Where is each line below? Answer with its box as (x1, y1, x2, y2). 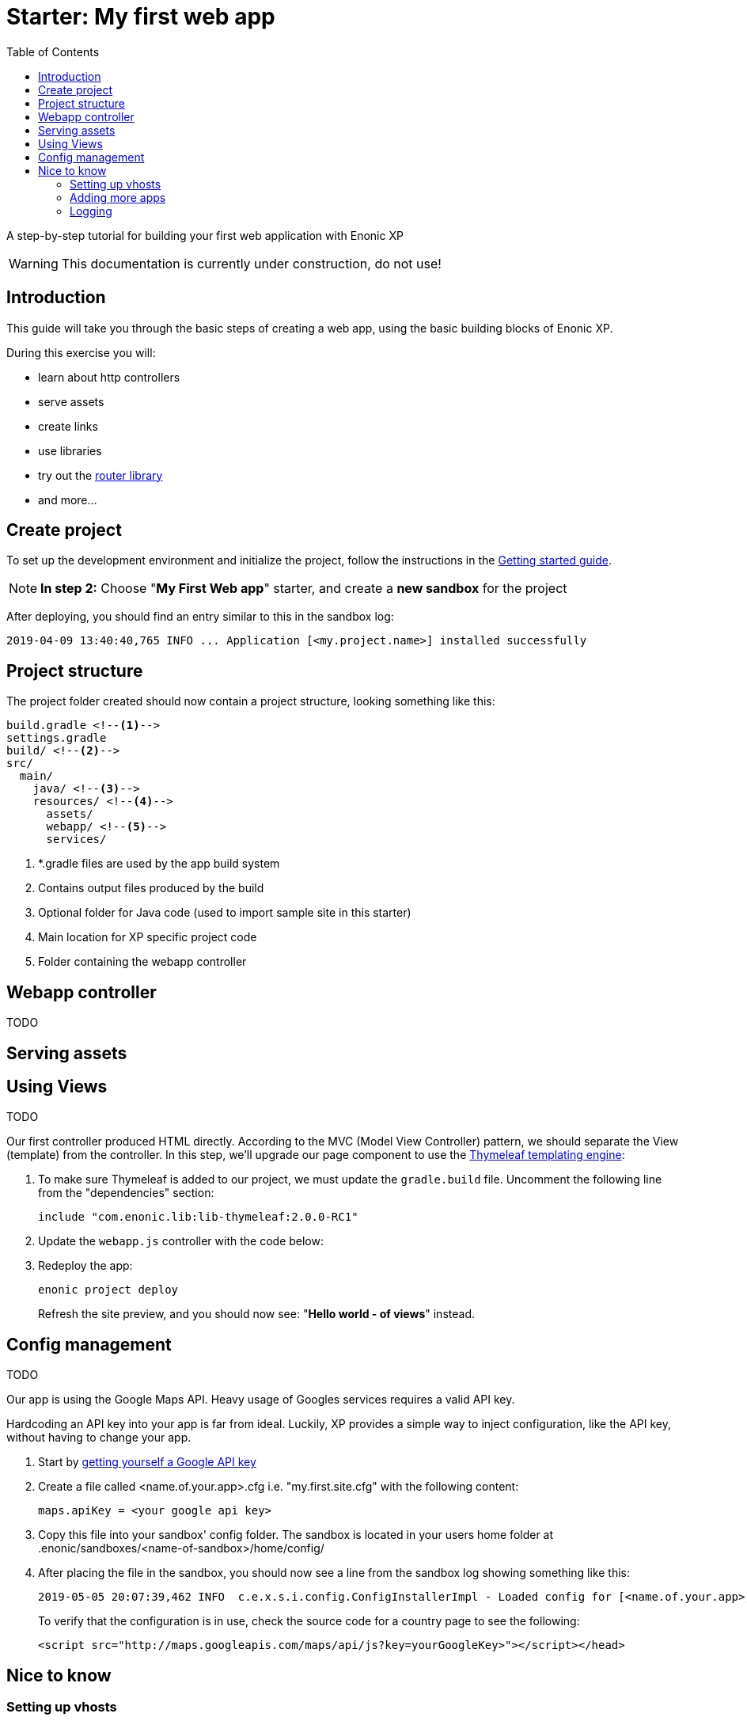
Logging (70, 203, 112, 218)
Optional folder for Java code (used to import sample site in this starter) (38, 906, 411, 920)
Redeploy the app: (38, 1259, 133, 1273)
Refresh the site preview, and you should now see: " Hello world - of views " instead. (38, 1307, 475, 1321)
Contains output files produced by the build (38, 881, 264, 895)
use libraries (38, 443, 102, 458)
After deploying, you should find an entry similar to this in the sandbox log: (6, 610, 394, 624)
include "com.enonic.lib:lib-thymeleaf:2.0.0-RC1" (38, 1210, 358, 1224)
